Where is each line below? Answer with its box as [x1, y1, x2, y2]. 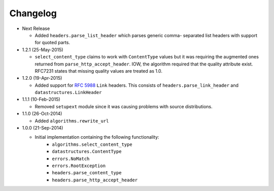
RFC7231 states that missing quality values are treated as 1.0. [35, 68, 162, 74]
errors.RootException [52, 163, 106, 169]
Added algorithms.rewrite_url [35, 117, 109, 124]
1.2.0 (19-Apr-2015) [22, 75, 62, 81]
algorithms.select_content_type [52, 141, 132, 147]
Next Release [22, 25, 50, 31]
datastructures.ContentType [52, 149, 122, 154]
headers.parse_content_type [52, 170, 122, 176]
